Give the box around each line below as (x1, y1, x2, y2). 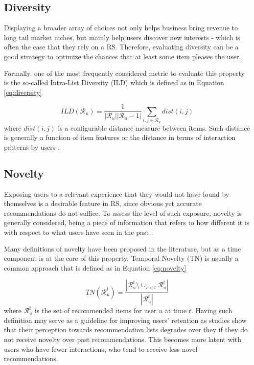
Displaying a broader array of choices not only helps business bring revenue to (4, 23, 238, 33)
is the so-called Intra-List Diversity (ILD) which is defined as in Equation (4, 77, 224, 88)
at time (164, 305, 187, 316)
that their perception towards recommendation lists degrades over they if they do (4, 324, 248, 335)
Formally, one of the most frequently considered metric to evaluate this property (4, 68, 245, 78)
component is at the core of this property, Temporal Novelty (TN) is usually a (4, 253, 239, 263)
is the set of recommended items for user (34, 305, 157, 316)
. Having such (191, 305, 232, 316)
